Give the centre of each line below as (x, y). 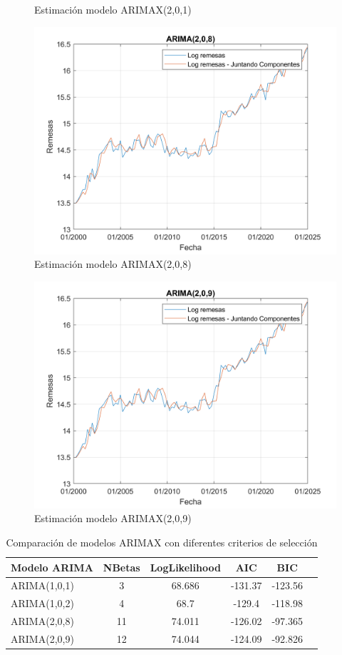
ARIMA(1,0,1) (42, 585)
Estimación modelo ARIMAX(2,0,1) (113, 9)
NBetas (121, 567)
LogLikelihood (185, 567)
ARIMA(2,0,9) (42, 638)
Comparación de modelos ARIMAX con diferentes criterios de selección (162, 542)
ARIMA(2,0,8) (42, 621)
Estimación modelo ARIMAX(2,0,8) (113, 264)
